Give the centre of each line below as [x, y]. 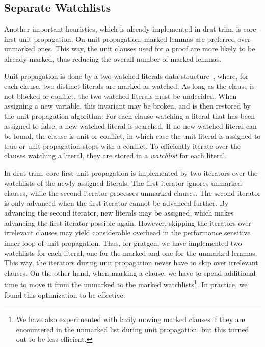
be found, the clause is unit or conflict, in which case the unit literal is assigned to [132, 136]
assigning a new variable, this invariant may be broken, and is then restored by [127, 106]
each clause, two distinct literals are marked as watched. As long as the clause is [129, 86]
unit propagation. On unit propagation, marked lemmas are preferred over [135, 38]
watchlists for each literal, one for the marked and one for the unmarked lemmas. [131, 252]
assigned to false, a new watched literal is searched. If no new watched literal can [130, 126]
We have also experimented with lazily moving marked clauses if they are [130, 319]
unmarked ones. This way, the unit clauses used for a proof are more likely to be [130, 49]
